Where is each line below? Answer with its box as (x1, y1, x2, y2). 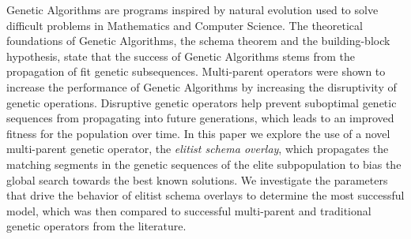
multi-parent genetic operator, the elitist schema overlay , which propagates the (6, 140, 389, 157)
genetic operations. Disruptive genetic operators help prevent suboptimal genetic (6, 94, 397, 110)
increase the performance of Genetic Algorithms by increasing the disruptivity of (6, 78, 397, 95)
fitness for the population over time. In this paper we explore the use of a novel (6, 125, 390, 141)
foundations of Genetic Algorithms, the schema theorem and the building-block (6, 32, 390, 49)
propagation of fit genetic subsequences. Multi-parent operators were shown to (6, 63, 386, 80)
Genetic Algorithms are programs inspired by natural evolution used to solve (6, 2, 379, 17)
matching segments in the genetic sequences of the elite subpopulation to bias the (6, 155, 402, 172)
